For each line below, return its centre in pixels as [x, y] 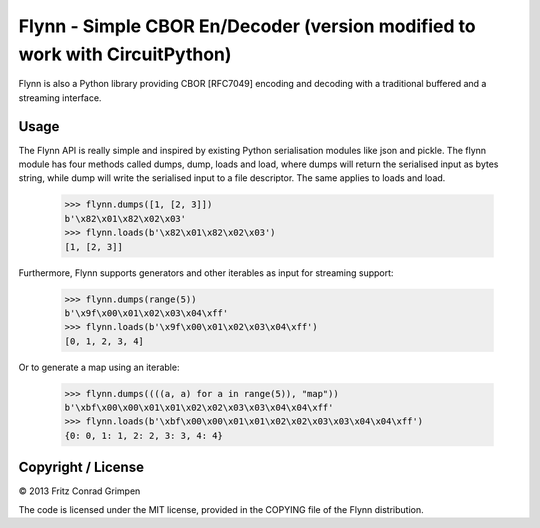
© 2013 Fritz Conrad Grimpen [79, 491]
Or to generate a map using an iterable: [99, 367]
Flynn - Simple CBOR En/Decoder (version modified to [247, 26]
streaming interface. [60, 97]
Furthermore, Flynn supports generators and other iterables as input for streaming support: [206, 272]
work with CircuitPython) [125, 54]
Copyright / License [81, 467]
